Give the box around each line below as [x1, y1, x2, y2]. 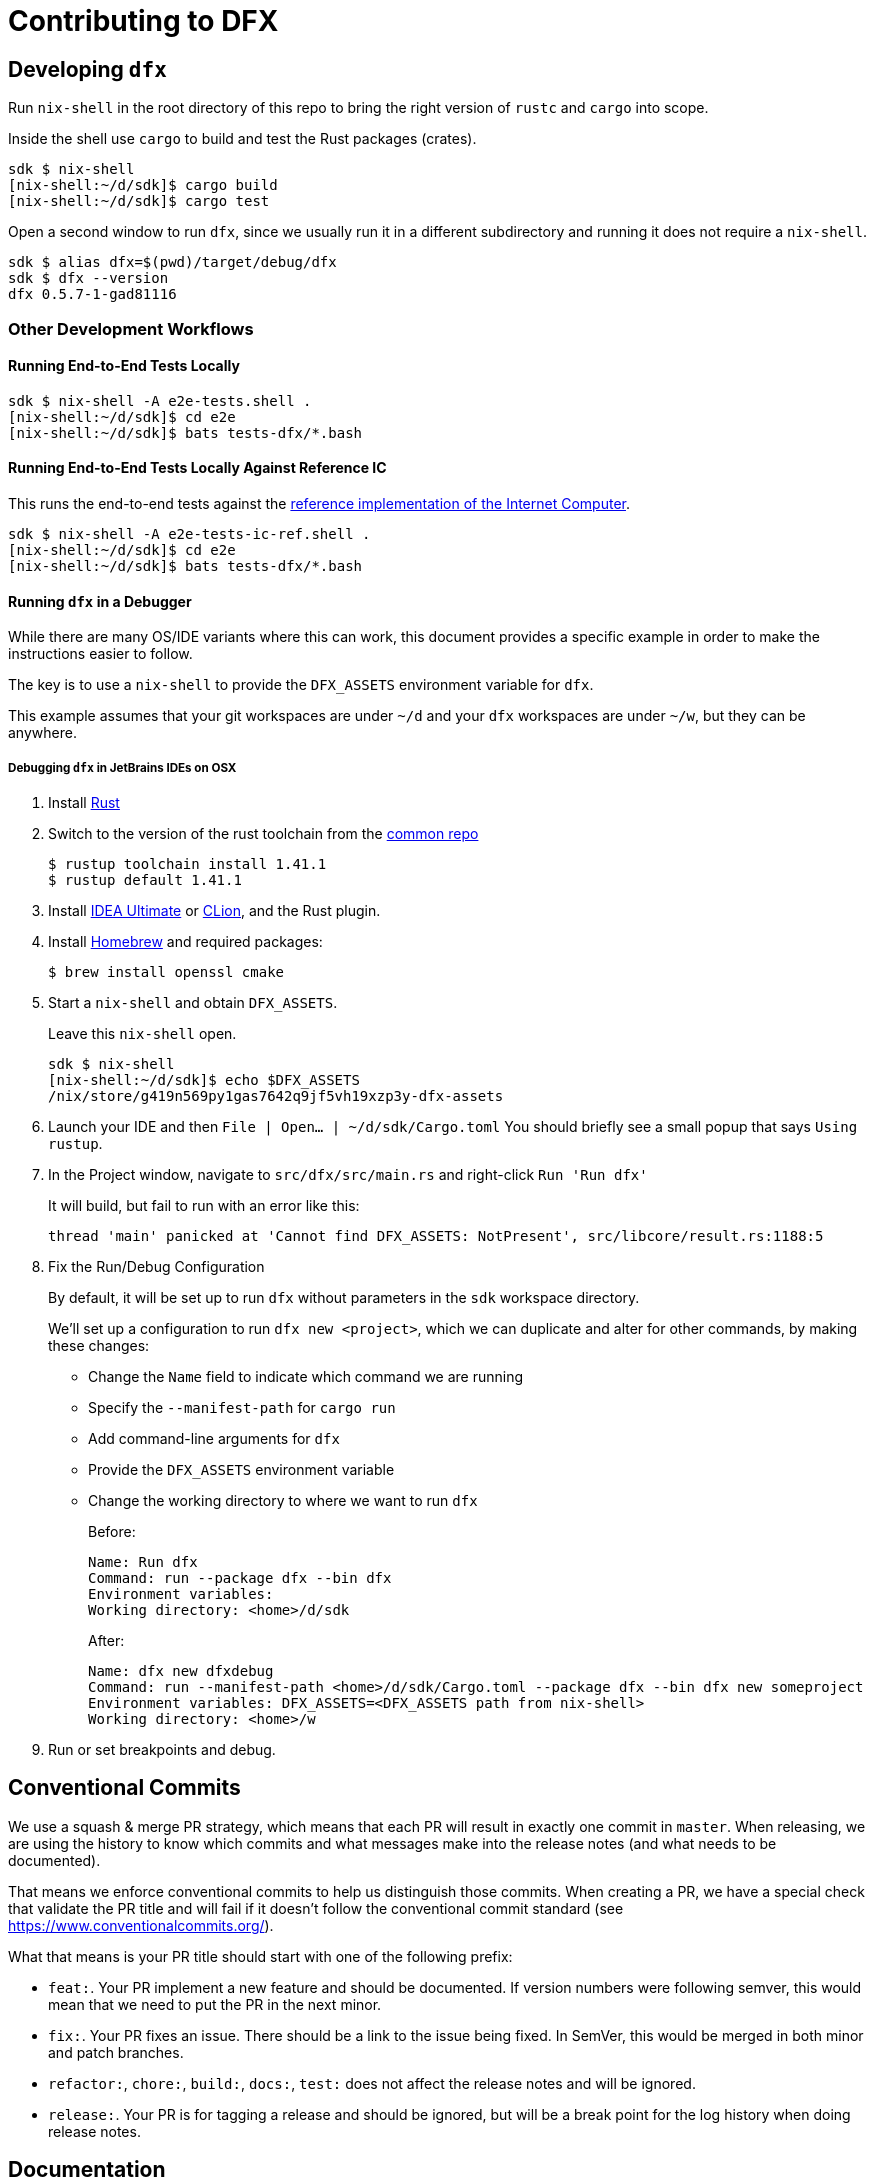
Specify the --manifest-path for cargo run [88, 1398, 396, 1416]
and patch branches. [48, 2043, 184, 2061]
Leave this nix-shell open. [48, 1024, 237, 1042]
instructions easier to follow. [8, 645, 193, 663]
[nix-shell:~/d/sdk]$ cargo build [8, 177, 278, 194]
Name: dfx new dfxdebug [88, 1662, 274, 1679]
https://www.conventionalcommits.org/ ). [8, 1916, 274, 1934]
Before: [88, 1522, 136, 1540]
